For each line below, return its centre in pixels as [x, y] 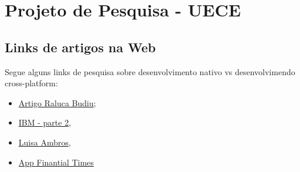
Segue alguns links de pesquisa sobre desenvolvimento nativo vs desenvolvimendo [150, 71]
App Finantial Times [56, 162]
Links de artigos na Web [80, 47]
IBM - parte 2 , [45, 122]
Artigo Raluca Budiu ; [57, 102]
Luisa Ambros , [45, 142]
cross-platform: [31, 83]
